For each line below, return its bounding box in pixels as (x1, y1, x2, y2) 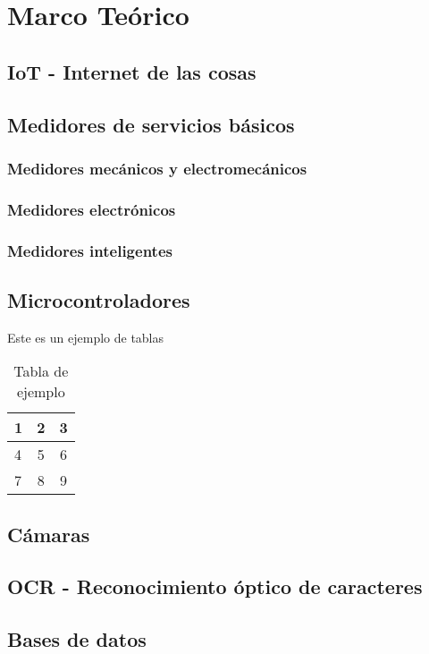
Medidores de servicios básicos (7, 110, 295, 138)
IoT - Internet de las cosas (7, 57, 257, 85)
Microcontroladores (7, 285, 190, 313)
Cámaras (7, 520, 90, 548)
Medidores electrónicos (7, 198, 176, 220)
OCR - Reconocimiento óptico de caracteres (7, 573, 423, 600)
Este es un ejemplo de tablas (7, 327, 164, 346)
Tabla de (13, 361, 69, 382)
